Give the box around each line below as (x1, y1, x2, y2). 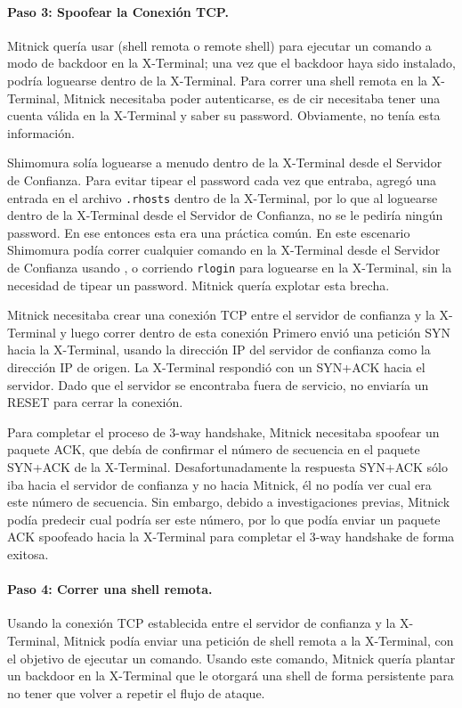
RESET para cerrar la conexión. (7, 393, 183, 411)
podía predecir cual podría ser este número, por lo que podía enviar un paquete (7, 509, 441, 528)
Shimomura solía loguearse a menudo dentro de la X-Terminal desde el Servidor (7, 153, 442, 172)
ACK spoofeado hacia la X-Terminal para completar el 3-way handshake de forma (7, 527, 455, 546)
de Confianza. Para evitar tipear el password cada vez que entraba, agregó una (7, 170, 437, 189)
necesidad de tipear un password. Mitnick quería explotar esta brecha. (7, 275, 390, 294)
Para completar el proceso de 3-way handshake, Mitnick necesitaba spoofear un (7, 422, 440, 441)
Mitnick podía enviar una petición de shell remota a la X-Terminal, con (63, 631, 454, 649)
